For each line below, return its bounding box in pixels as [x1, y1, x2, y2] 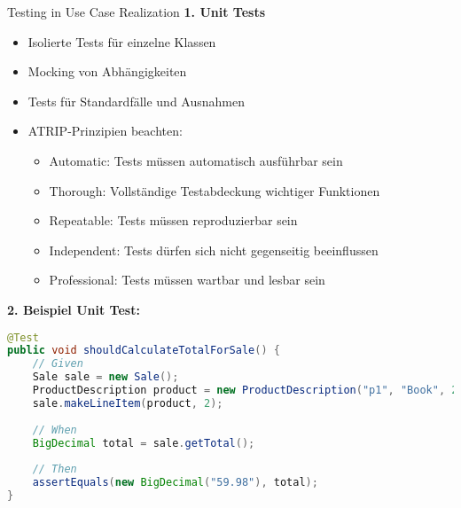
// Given [32, 357, 83, 371]
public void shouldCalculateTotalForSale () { [7, 344, 280, 357]
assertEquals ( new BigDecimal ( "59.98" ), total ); [32, 476, 318, 489]
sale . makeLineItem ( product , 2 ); [32, 396, 223, 410]
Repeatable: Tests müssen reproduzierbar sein [49, 211, 298, 230]
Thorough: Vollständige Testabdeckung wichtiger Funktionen [49, 181, 380, 199]
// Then [32, 463, 77, 476]
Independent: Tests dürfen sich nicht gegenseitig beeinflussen [49, 240, 379, 259]
